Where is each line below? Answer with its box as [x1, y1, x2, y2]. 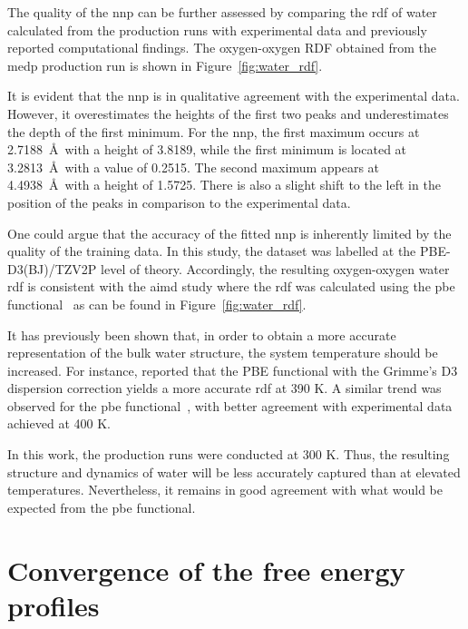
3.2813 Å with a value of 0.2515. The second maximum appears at [7, 157, 380, 176]
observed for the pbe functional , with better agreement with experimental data [7, 396, 453, 415]
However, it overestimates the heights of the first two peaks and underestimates [7, 103, 449, 123]
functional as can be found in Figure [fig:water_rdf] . [7, 294, 307, 313]
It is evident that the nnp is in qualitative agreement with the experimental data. [7, 86, 460, 105]
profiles [7, 586, 100, 624]
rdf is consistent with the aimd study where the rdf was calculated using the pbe [7, 277, 455, 296]
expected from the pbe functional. [7, 497, 196, 516]
